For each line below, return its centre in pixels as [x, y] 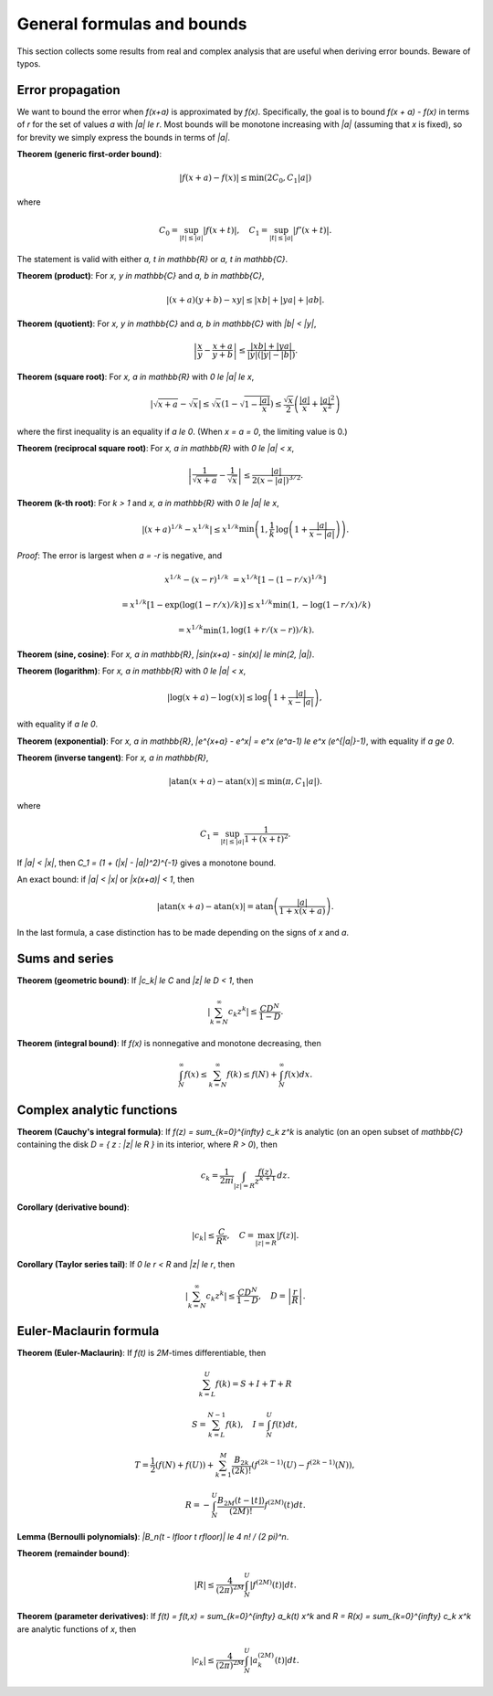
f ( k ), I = [245, 1424]
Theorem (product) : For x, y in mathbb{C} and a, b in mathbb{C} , [141, 276]
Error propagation [68, 90]
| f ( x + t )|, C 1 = [236, 231]
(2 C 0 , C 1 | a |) [288, 179]
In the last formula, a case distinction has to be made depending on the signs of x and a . [183, 933]
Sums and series [65, 959]
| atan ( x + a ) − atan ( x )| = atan [215, 906]
